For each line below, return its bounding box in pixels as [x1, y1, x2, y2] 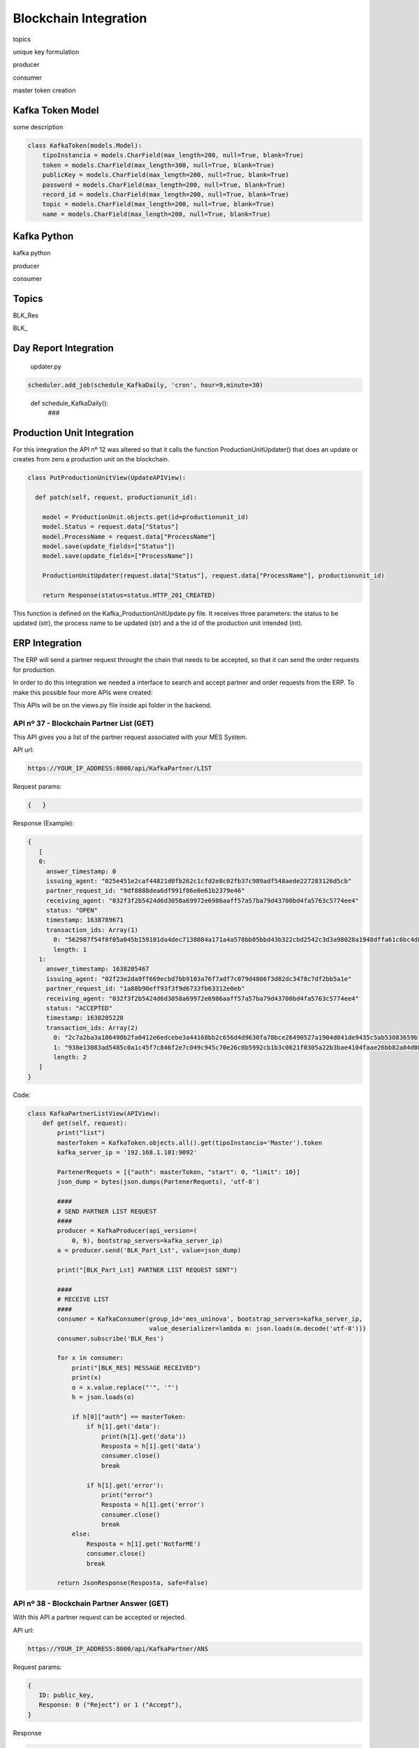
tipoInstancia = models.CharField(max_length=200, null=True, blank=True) [42, 151, 304, 159]
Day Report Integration [13, 343, 115, 354]
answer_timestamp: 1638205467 [45, 965, 149, 973]
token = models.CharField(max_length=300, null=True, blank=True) [42, 161, 275, 169]
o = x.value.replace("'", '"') [71, 1383, 179, 1391]
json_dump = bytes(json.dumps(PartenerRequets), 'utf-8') [57, 1178, 260, 1186]
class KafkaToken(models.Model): [27, 142, 142, 150]
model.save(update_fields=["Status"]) [42, 543, 175, 550]
